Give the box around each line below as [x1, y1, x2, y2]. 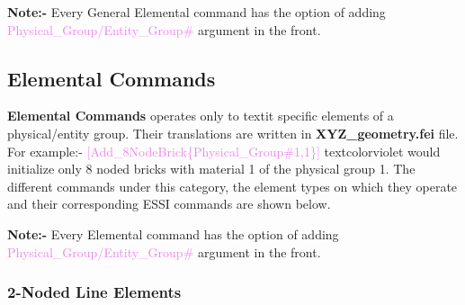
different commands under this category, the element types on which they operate [7, 176, 458, 195]
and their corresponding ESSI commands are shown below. [7, 194, 331, 213]
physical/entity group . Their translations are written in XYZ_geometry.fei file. [7, 123, 459, 142]
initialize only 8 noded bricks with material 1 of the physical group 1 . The [7, 159, 416, 178]
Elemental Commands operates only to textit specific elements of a [7, 106, 394, 125]
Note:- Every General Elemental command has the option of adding [7, 3, 386, 21]
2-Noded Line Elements [7, 281, 182, 303]
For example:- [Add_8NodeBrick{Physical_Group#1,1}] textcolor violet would [7, 141, 441, 160]
